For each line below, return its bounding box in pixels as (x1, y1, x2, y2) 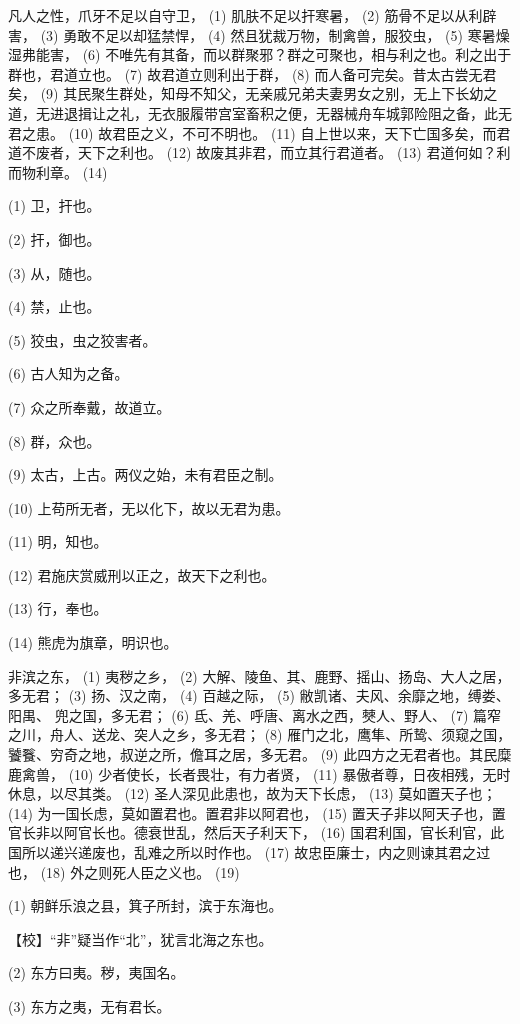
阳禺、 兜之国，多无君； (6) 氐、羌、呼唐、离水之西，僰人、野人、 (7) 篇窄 (8, 704, 502, 725)
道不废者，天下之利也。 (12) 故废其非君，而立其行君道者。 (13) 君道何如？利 (8, 142, 511, 163)
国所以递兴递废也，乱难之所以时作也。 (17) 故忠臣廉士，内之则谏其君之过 (8, 842, 491, 862)
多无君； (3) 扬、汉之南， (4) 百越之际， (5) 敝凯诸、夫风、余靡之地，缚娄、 (8, 685, 510, 706)
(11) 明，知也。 (8, 531, 108, 552)
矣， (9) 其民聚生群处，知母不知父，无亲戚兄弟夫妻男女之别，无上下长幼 (8, 83, 484, 104)
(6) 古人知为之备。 (8, 363, 129, 384)
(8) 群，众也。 (8, 430, 101, 451)
